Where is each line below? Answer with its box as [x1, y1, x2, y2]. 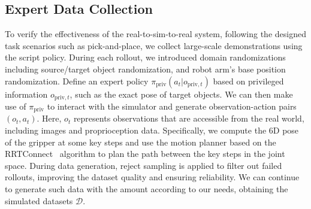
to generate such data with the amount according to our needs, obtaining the [5, 183, 288, 195]
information [5, 87, 48, 100]
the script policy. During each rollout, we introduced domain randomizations [5, 51, 286, 63]
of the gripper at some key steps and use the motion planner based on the [5, 135, 276, 148]
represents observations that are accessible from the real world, [73, 112, 304, 125]
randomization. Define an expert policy [5, 74, 149, 87]
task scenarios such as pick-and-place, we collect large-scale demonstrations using [5, 39, 303, 52]
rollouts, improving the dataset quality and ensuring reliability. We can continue [5, 171, 300, 183]
